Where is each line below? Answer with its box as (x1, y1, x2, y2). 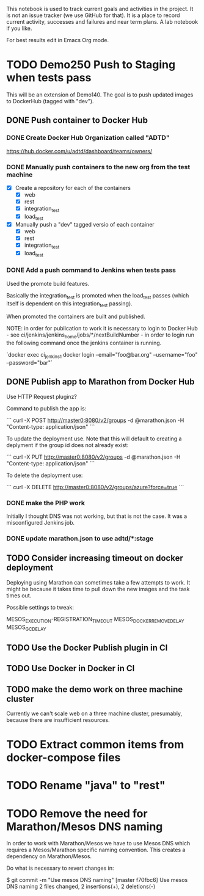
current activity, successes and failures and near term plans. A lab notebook (6, 18, 199, 25)
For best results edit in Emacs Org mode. (6, 37, 109, 43)
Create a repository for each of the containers (15, 184, 131, 191)
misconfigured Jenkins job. (6, 519, 75, 526)
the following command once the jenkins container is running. (6, 339, 162, 347)
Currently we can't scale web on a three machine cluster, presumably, (6, 710, 182, 717)
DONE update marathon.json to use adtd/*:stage (6, 534, 154, 542)
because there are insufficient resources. (6, 716, 110, 723)
